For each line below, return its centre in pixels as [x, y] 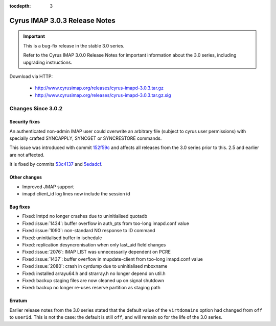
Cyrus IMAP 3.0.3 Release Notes [63, 20]
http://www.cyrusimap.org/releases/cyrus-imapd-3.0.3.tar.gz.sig [103, 95]
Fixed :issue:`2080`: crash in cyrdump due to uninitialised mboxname [95, 266]
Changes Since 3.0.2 [36, 108]
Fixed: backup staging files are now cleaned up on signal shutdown [93, 280]
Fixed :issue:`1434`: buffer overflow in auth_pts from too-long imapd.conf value [106, 223]
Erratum [18, 300]
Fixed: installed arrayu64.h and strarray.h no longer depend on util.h [94, 273]
